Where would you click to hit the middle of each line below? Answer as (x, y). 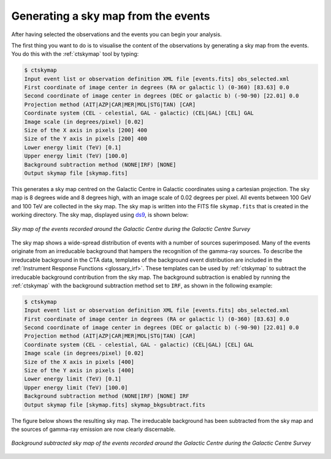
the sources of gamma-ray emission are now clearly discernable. (93, 429)
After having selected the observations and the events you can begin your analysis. (116, 34)
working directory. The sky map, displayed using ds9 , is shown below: (100, 215)
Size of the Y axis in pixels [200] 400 (86, 139)
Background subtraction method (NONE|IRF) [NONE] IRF (107, 396)
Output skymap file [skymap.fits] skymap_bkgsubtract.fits (115, 405)
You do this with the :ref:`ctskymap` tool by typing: (75, 54)
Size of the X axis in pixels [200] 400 (86, 131)
